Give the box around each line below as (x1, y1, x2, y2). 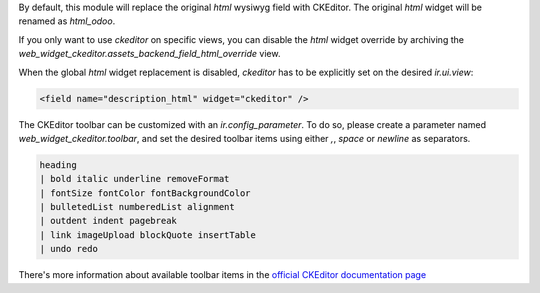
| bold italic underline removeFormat (39, 173, 230, 185)
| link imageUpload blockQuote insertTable (39, 229, 257, 240)
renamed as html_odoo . (18, 15, 116, 27)
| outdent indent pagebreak (39, 215, 177, 227)
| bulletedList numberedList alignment (39, 201, 235, 213)
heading (39, 159, 77, 170)
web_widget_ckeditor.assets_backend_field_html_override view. (18, 48, 281, 60)
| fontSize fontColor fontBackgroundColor (39, 187, 251, 199)
